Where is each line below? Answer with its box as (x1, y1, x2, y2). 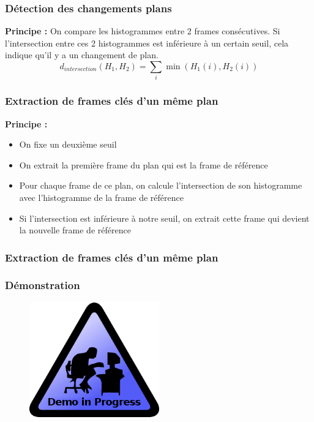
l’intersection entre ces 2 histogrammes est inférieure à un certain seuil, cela (5, 36, 289, 49)
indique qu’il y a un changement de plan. (5, 48, 159, 61)
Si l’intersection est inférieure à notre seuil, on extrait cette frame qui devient (19, 211, 310, 224)
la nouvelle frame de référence (19, 224, 131, 236)
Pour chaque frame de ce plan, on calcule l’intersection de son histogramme (19, 179, 302, 192)
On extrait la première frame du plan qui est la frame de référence (19, 158, 268, 171)
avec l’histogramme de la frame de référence (19, 190, 184, 203)
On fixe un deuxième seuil (19, 138, 117, 151)
